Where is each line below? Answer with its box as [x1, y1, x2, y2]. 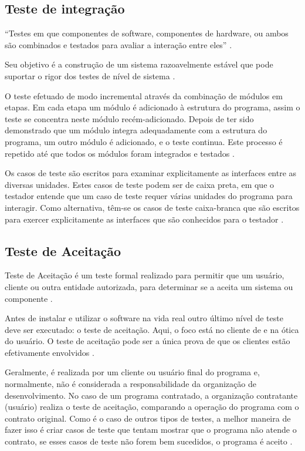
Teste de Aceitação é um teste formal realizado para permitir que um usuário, [5, 269, 284, 281]
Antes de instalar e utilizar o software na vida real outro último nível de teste [5, 312, 283, 324]
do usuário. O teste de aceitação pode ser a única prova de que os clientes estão [5, 335, 290, 347]
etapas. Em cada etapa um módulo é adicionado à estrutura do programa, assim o [5, 101, 300, 113]
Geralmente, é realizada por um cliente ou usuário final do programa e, [5, 366, 260, 378]
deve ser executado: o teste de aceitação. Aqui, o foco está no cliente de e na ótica [5, 323, 299, 335]
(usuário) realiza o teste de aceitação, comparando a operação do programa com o [5, 400, 299, 413]
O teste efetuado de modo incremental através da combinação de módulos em [5, 89, 283, 102]
